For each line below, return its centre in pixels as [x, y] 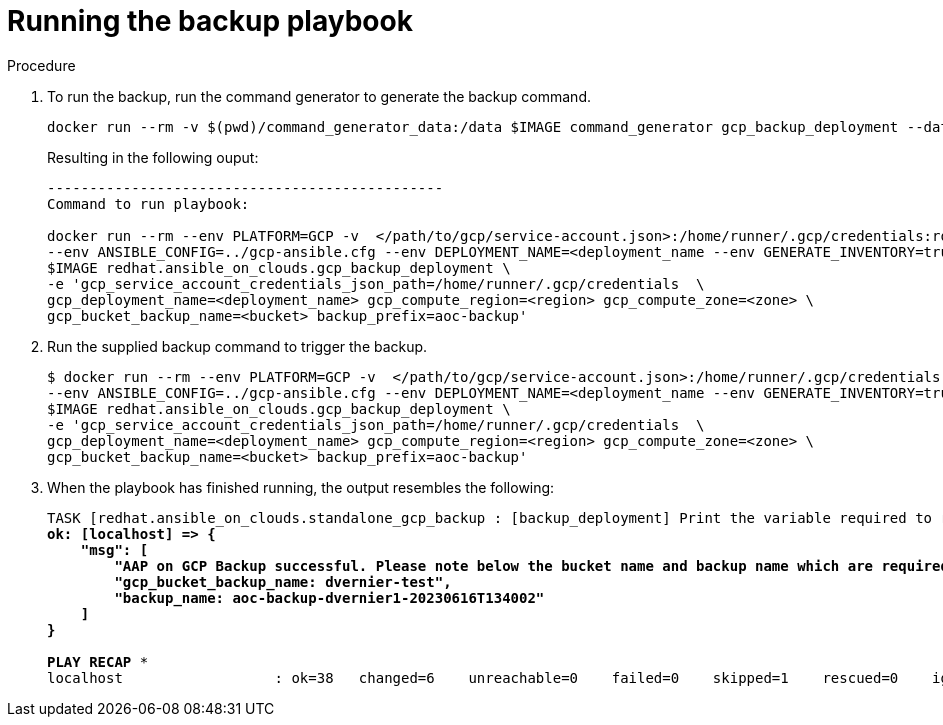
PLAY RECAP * [98, 661]
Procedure [41, 65]
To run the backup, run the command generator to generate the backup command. [319, 96]
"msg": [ [114, 549]
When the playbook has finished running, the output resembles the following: [301, 487]
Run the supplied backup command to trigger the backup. [237, 346]
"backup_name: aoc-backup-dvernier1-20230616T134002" [329, 597]
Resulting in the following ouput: [153, 157]
